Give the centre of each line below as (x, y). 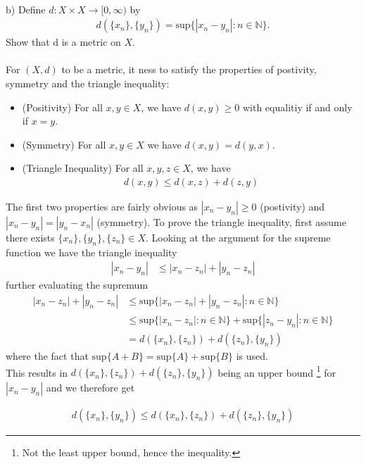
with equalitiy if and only (297, 107)
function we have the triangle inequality (91, 252)
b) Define (26, 9)
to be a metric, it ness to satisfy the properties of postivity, (189, 69)
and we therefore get (90, 388)
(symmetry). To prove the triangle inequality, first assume (221, 222)
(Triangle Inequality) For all (83, 168)
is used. (252, 356)
